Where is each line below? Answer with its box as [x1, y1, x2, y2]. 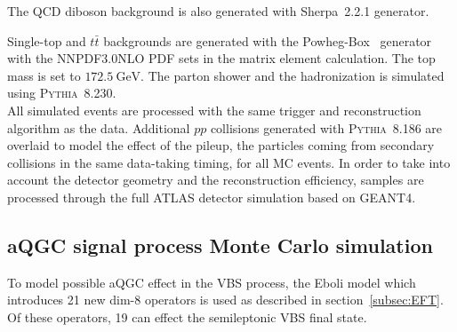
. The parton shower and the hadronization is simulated [140, 66, 445, 84]
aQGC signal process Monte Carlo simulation [7, 231, 433, 258]
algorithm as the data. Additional [7, 118, 190, 137]
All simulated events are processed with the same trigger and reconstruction [7, 100, 421, 119]
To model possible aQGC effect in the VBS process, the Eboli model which [7, 273, 416, 291]
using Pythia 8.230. [7, 83, 116, 102]
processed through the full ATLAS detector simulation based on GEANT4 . [7, 187, 416, 206]
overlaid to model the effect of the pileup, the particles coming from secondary [7, 136, 435, 154]
